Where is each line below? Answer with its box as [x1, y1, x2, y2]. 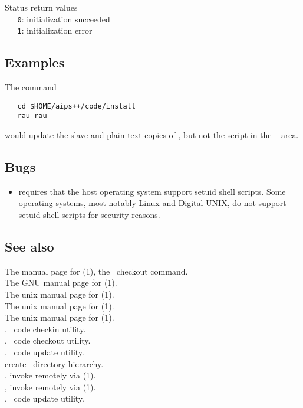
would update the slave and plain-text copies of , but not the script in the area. [5, 129, 299, 141]
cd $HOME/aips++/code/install [17, 102, 136, 110]
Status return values [5, 1, 78, 13]
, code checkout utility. [5, 334, 91, 347]
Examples [5, 53, 65, 71]
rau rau [17, 112, 47, 120]
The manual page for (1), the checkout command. [5, 265, 188, 277]
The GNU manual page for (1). [5, 276, 117, 289]
